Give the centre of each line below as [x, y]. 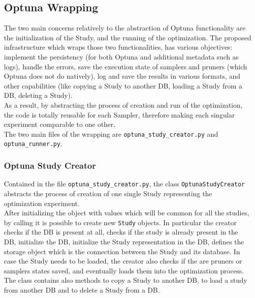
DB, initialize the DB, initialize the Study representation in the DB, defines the [124, 241]
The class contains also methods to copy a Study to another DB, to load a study [126, 280]
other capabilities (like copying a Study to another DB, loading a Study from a [123, 85]
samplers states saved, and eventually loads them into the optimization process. [124, 270]
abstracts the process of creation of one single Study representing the [108, 193]
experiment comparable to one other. [60, 124]
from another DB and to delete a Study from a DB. [82, 289]
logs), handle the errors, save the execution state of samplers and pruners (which [126, 66]
